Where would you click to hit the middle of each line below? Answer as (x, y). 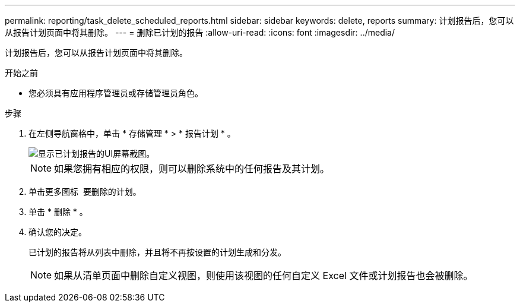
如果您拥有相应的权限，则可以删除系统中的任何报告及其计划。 (192, 169)
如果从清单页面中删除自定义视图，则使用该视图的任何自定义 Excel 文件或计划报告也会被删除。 (264, 276)
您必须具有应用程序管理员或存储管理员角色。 (116, 93)
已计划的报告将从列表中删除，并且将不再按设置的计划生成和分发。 (157, 252)
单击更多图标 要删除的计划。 (85, 192)
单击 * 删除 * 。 (58, 212)
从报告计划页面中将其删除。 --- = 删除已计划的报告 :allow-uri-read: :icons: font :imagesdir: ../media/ (200, 32)
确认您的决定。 (58, 232)
